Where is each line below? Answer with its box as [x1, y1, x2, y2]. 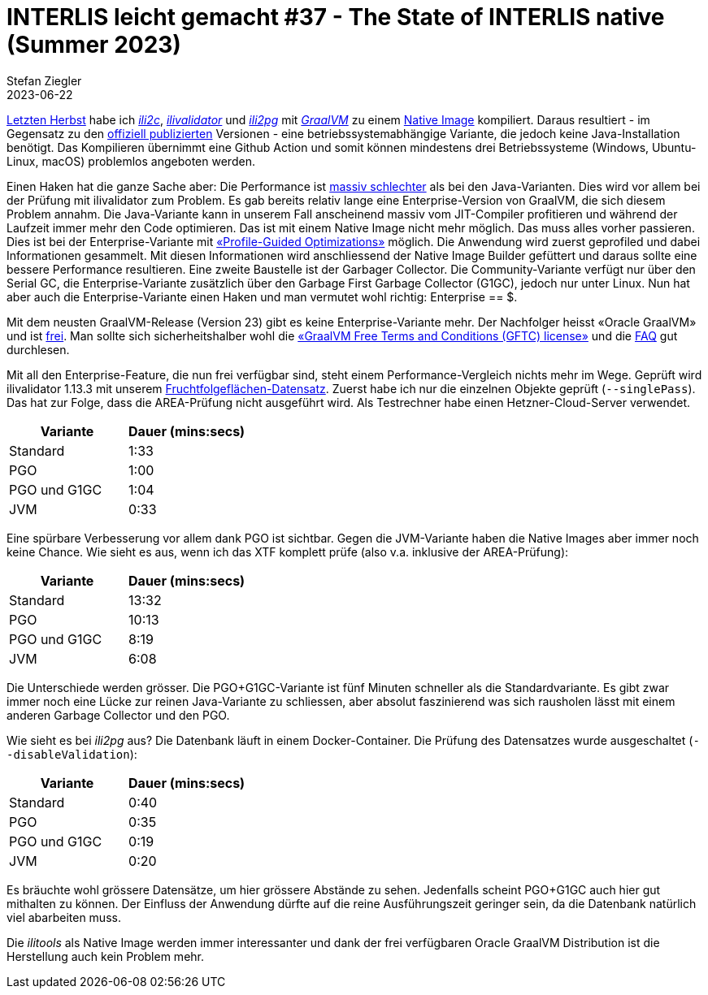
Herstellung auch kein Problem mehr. [7, 949, 205, 963]
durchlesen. [7, 342, 70, 357]
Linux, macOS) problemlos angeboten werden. [7, 154, 255, 168]
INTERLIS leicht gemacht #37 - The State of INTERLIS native [7, 3, 665, 31]
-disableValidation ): [7, 746, 137, 761]
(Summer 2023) [7, 31, 181, 58]
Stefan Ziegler [7, 73, 82, 88]
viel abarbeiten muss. [7, 910, 121, 924]
